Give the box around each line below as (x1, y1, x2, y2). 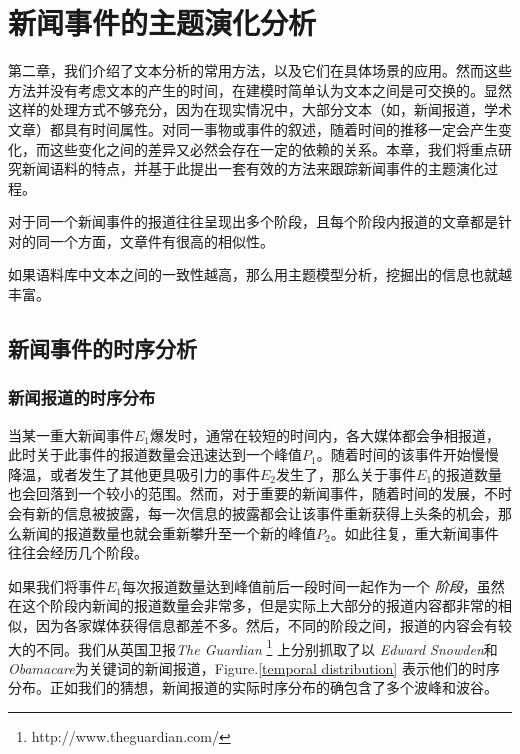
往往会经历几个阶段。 (8, 542, 148, 563)
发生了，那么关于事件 (276, 463, 417, 484)
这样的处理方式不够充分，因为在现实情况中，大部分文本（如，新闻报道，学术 (8, 99, 512, 120)
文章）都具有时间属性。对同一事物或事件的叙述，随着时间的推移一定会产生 (8, 118, 498, 139)
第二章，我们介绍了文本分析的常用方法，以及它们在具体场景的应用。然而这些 (8, 60, 512, 81)
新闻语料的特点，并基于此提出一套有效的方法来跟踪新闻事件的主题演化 (21, 158, 484, 179)
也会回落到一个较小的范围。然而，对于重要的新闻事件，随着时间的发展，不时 (8, 483, 512, 504)
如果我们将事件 (8, 575, 106, 596)
